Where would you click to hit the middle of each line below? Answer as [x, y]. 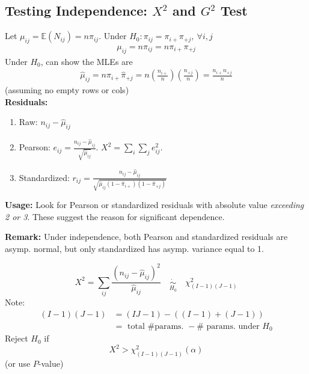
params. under [233, 326]
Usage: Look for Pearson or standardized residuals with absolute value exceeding [154, 205]
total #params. [156, 326]
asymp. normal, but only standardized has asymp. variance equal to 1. [134, 249]
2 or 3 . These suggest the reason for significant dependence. [115, 216]
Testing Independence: [76, 11]
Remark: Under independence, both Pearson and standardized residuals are [146, 237]
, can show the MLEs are [87, 61]
